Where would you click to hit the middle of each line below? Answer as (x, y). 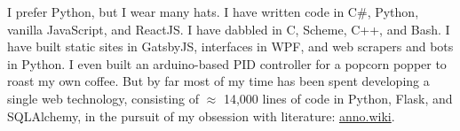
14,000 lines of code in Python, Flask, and (338, 98)
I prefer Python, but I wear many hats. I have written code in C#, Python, (213, 12)
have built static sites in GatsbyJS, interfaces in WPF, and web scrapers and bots (230, 46)
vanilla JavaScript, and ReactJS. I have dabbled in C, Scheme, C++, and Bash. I (229, 29)
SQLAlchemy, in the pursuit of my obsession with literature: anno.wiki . (201, 116)
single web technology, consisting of (103, 98)
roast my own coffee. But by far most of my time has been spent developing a (218, 81)
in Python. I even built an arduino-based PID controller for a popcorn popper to (227, 63)
